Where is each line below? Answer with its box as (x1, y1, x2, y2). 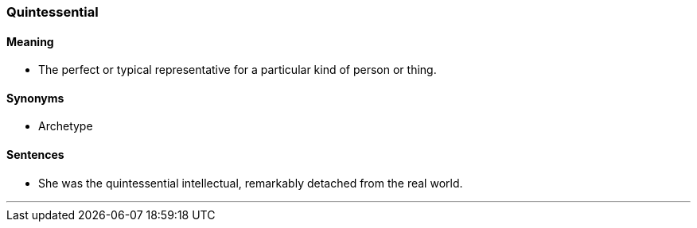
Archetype (38, 119, 93, 133)
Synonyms (6, 91, 64, 105)
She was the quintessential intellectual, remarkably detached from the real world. (38, 176, 463, 190)
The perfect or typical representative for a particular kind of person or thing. (38, 63, 437, 77)
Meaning (6, 34, 54, 48)
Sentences (6, 148, 64, 162)
